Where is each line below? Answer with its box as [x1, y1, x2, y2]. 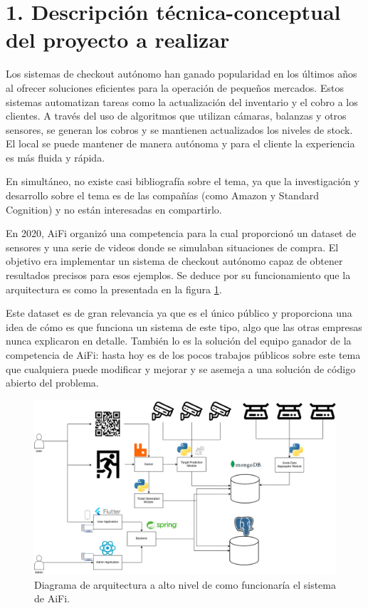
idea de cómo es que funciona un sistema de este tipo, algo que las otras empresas [6, 319, 362, 334]
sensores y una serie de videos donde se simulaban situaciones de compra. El [6, 239, 339, 254]
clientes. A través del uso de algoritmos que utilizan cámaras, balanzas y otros [6, 108, 347, 123]
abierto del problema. [6, 375, 99, 390]
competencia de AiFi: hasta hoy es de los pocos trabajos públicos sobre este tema [6, 347, 361, 362]
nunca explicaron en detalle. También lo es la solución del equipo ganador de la [6, 333, 352, 348]
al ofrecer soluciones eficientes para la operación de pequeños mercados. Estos [6, 80, 344, 95]
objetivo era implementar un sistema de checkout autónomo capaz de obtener [6, 253, 343, 268]
